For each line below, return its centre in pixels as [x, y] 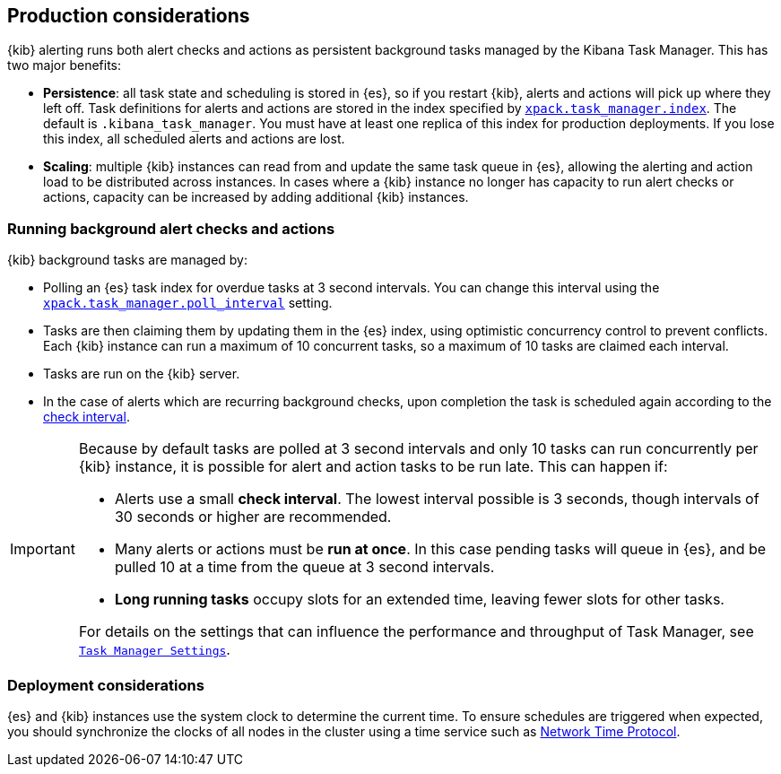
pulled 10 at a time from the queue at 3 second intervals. [304, 567]
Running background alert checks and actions [171, 228]
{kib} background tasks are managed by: [128, 260]
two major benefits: [65, 65]
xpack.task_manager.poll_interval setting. [188, 303]
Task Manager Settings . [154, 650]
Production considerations [129, 16]
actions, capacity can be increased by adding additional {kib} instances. [256, 197]
